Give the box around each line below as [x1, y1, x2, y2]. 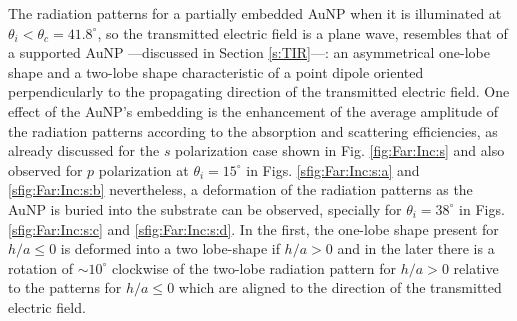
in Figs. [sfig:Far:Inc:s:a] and [246, 159, 420, 180]
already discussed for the [8, 140, 160, 161]
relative [453, 257, 499, 278]
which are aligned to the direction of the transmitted [178, 277, 502, 298]
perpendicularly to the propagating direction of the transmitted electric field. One [8, 81, 510, 102]
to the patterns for [8, 277, 122, 298]
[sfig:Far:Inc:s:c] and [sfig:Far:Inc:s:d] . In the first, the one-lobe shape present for [8, 218, 499, 239]
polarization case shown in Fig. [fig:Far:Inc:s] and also [175, 140, 505, 161]
